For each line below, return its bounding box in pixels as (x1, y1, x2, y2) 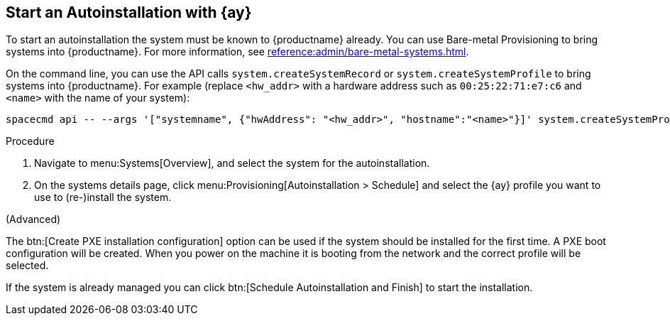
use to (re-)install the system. (34, 191, 172, 204)
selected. (6, 259, 49, 272)
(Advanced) (6, 213, 61, 226)
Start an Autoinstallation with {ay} (6, 4, 252, 21)
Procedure (6, 135, 55, 148)
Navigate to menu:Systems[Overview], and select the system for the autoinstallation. (34, 157, 430, 170)
